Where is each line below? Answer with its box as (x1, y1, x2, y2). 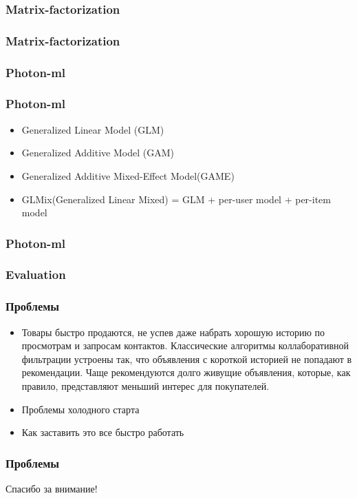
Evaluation (6, 266, 66, 283)
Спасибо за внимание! (6, 481, 98, 495)
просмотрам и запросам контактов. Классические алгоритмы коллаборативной (21, 338, 349, 353)
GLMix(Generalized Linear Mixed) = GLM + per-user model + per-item (21, 191, 331, 206)
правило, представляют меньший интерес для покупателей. (21, 379, 270, 393)
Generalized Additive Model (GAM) (21, 145, 174, 160)
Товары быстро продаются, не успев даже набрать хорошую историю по (21, 324, 325, 339)
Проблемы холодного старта (21, 402, 140, 416)
